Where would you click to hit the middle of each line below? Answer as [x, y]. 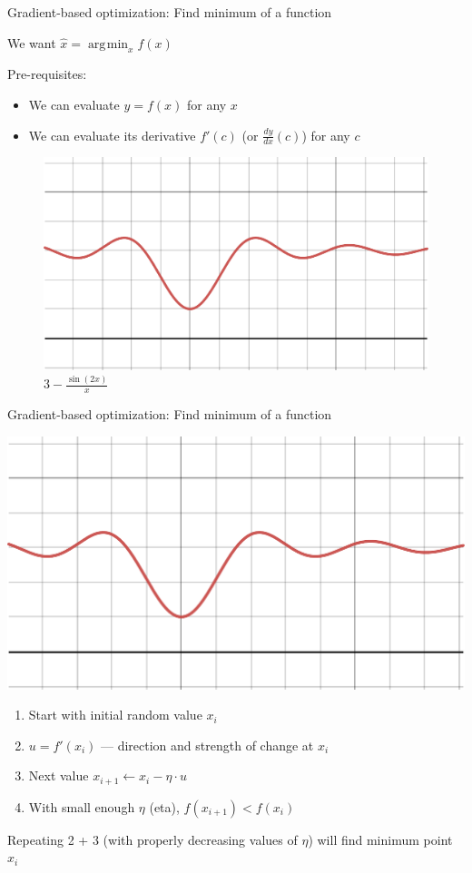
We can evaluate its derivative [112, 135]
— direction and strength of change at [207, 745]
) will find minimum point [380, 839]
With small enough [82, 806]
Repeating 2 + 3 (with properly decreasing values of [152, 839]
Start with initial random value [115, 715]
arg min [108, 44]
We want [32, 42]
